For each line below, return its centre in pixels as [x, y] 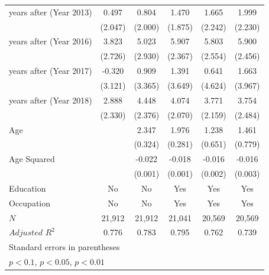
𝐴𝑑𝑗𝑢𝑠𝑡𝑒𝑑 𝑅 [30, 233]
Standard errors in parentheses [64, 247]
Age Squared [32, 159]
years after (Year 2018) [51, 100]
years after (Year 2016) [51, 41]
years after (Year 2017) [51, 71]
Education [27, 188]
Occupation [30, 203]
